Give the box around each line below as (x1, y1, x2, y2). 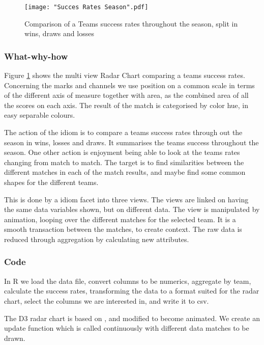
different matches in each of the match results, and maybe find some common (4, 167, 246, 177)
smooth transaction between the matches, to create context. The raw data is (4, 224, 242, 234)
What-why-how (4, 49, 68, 62)
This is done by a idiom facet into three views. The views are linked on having (4, 194, 249, 204)
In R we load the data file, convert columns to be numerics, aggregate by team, (4, 275, 251, 286)
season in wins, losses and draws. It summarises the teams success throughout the (4, 137, 259, 147)
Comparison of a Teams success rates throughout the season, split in (24, 18, 238, 29)
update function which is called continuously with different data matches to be (4, 323, 249, 333)
